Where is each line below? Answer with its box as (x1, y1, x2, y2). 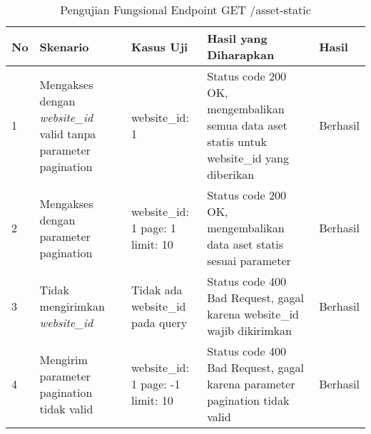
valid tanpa (39, 125, 96, 142)
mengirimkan (39, 297, 105, 314)
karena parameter (207, 376, 295, 392)
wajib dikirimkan (207, 322, 292, 339)
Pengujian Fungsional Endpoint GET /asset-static (60, 1, 311, 18)
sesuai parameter (207, 252, 291, 269)
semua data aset (207, 117, 288, 133)
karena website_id (207, 306, 299, 322)
